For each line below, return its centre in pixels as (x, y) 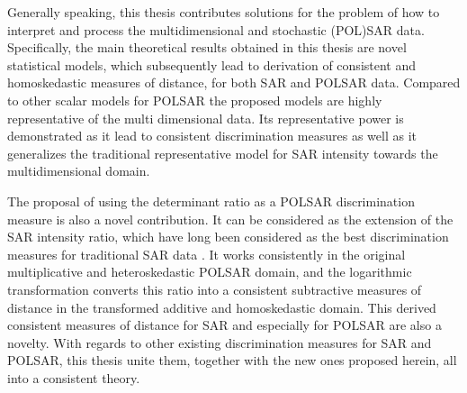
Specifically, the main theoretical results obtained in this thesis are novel (207, 47)
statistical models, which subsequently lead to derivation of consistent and (212, 64)
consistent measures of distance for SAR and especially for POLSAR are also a (225, 325)
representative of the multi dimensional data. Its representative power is (206, 118)
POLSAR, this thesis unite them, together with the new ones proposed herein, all (232, 360)
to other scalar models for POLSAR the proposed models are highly (195, 100)
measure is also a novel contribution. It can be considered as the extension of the (230, 219)
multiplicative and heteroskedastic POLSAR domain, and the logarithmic (210, 272)
